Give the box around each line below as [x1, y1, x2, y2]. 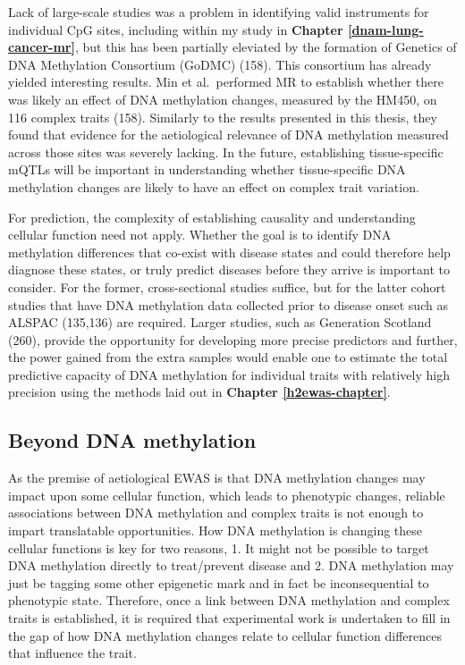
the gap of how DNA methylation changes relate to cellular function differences [8, 626, 443, 644]
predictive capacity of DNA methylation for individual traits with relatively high [8, 365, 450, 383]
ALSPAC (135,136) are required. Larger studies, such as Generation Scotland [8, 313, 432, 332]
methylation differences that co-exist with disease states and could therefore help [8, 242, 451, 261]
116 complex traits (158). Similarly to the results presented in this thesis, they [8, 107, 437, 126]
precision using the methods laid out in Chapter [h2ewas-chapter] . [8, 383, 391, 401]
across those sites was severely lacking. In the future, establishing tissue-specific [8, 142, 444, 161]
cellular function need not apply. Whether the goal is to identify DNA [8, 225, 392, 244]
